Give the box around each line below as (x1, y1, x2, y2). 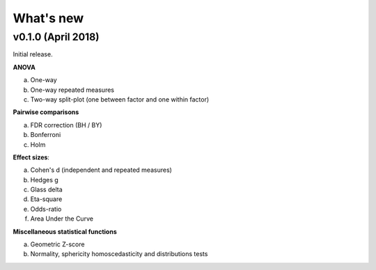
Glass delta (30, 185, 63, 194)
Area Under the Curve (30, 214, 94, 223)
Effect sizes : (13, 153, 50, 161)
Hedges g (30, 175, 58, 184)
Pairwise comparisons (13, 108, 79, 116)
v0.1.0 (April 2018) (13, 31, 100, 43)
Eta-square (30, 195, 63, 203)
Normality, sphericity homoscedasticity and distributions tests (30, 250, 208, 258)
